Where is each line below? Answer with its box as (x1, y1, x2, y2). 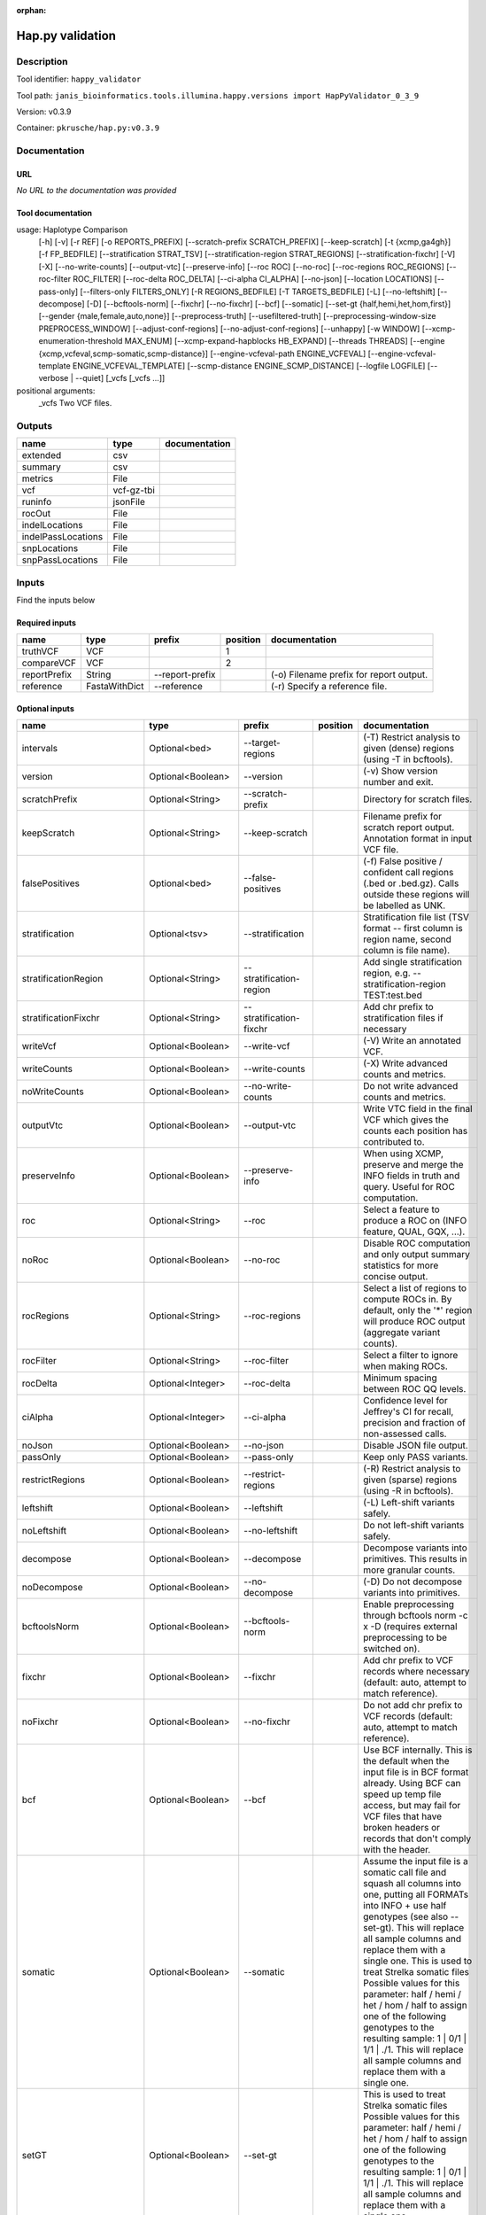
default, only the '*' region (363, 1304, 473, 1317)
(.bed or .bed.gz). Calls (363, 877, 459, 890)
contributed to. (363, 1136, 425, 1148)
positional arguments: (16, 385, 96, 396)
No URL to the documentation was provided (16, 185, 177, 196)
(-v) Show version (363, 765, 438, 777)
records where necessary (363, 1666, 470, 1678)
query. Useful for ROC (363, 1181, 456, 1193)
